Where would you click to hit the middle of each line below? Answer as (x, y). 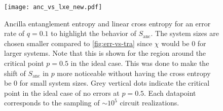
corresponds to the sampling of (52, 103)
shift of (15, 73)
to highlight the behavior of (94, 33)
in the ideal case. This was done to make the (140, 63)
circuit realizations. (150, 103)
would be (175, 43)
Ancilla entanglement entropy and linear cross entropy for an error (107, 23)
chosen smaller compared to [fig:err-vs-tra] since (78, 43)
